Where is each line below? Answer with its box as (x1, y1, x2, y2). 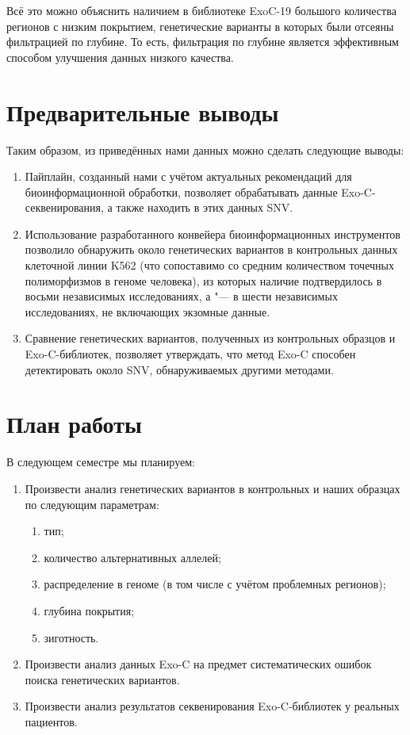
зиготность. (44, 629, 99, 645)
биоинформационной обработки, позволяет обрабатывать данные (25, 183, 338, 200)
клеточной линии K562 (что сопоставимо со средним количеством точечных (25, 257, 394, 274)
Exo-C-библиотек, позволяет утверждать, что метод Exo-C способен (25, 346, 356, 362)
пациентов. (25, 713, 78, 729)
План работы (6, 408, 142, 440)
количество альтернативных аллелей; (44, 549, 221, 565)
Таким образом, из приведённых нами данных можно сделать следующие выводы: (6, 141, 404, 158)
